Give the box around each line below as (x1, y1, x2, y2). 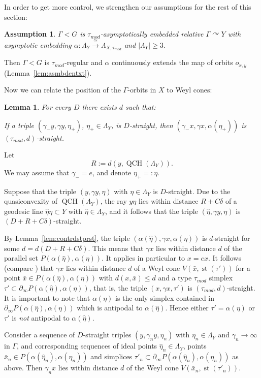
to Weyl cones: (167, 84, 212, 95)
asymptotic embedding (4, 39, 72, 50)
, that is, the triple (89, 282, 147, 293)
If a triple (4, 119, 34, 130)
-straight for (213, 233, 250, 243)
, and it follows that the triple (105, 205, 198, 216)
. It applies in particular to (102, 253, 185, 263)
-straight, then (129, 119, 173, 130)
